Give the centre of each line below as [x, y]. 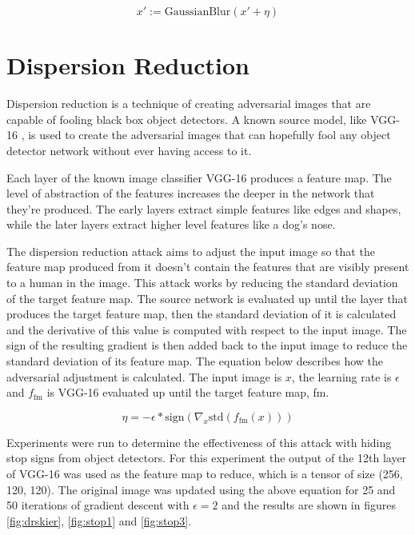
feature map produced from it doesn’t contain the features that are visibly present [208, 267]
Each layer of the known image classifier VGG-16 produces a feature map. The [199, 177]
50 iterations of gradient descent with [98, 505]
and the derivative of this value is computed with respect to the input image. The [207, 329]
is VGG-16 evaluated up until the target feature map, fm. [188, 392]
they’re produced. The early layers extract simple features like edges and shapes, [204, 208]
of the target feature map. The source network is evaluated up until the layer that [207, 298]
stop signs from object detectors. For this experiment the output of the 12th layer [207, 458]
